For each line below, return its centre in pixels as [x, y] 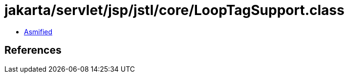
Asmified [38, 31]
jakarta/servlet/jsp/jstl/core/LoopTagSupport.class [174, 10]
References [33, 50]
